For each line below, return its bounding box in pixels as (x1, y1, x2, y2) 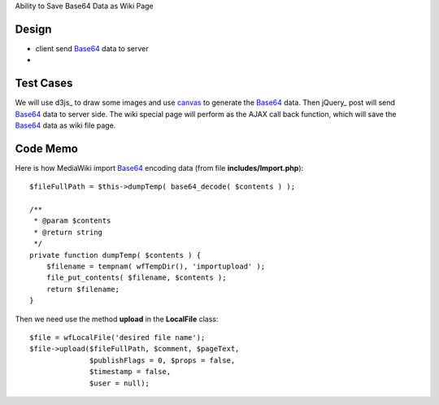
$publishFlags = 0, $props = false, (89, 355, 236, 365)
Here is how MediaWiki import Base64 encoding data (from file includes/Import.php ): (15, 163, 304, 172)
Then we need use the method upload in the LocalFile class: (15, 314, 219, 324)
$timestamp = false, (89, 367, 172, 377)
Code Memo (15, 142, 79, 155)
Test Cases (15, 76, 73, 90)
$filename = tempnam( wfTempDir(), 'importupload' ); (46, 262, 266, 272)
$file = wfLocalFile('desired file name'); (29, 333, 206, 342)
